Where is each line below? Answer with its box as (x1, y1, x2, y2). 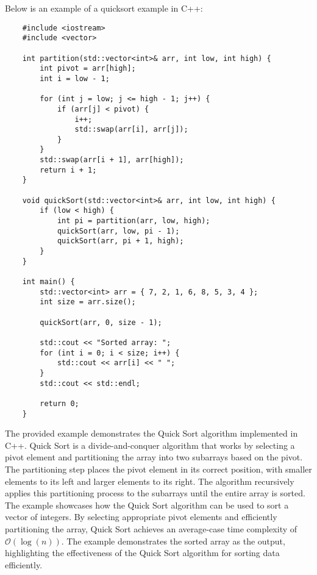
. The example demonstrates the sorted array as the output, (61, 534, 285, 547)
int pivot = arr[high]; (40, 64, 136, 73)
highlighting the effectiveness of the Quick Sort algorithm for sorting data (5, 546, 280, 559)
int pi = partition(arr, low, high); (57, 216, 210, 226)
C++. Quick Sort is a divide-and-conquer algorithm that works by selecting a (5, 438, 295, 451)
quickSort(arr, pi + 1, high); (57, 237, 184, 246)
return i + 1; (40, 165, 97, 174)
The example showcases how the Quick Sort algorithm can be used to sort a (5, 498, 289, 511)
